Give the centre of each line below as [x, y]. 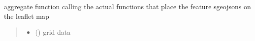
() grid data [53, 32]
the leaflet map [27, 16]
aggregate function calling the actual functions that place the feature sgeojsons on [127, 6]
